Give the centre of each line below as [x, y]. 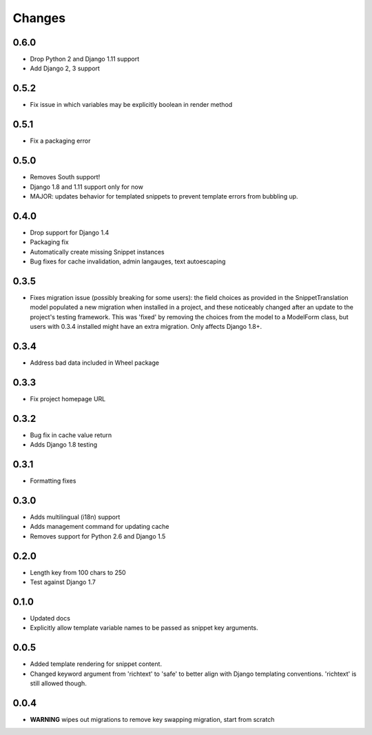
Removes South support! [65, 177]
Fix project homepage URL [68, 399]
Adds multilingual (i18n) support [75, 517]
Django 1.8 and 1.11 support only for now [87, 187]
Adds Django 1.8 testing [64, 445]
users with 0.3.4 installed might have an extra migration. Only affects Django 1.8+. [146, 327]
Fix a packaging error [60, 141]
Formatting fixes [53, 481]
